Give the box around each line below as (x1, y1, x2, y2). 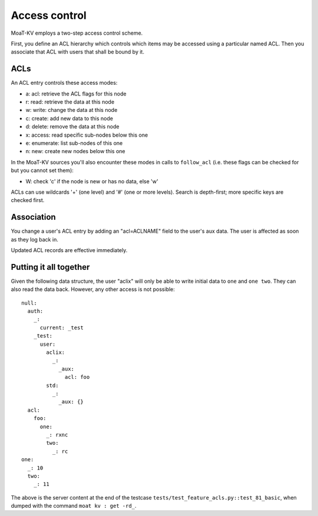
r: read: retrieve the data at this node (25, 98, 115, 105)
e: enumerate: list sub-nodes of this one (25, 139, 123, 147)
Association (11, 212, 56, 222)
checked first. (11, 197, 45, 204)
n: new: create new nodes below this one (25, 148, 125, 155)
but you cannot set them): (11, 167, 74, 174)
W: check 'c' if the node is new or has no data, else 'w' (25, 177, 158, 185)
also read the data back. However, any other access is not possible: (11, 286, 175, 293)
